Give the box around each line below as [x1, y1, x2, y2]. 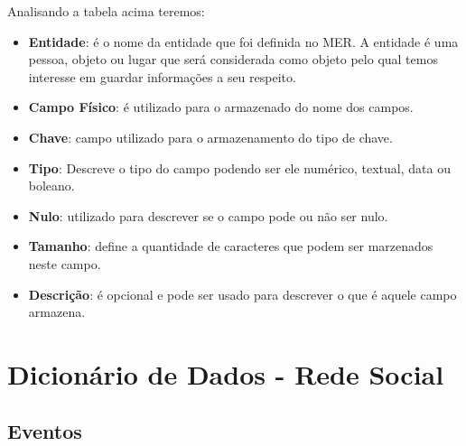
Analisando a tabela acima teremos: [7, 2, 205, 20]
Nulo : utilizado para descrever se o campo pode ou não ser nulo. [28, 206, 388, 225]
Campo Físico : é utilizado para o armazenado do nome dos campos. [28, 98, 414, 116]
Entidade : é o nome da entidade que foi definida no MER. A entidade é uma [28, 32, 459, 51]
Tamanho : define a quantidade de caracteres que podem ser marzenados [28, 237, 433, 256]
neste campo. [28, 254, 101, 273]
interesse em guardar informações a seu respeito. [28, 67, 296, 86]
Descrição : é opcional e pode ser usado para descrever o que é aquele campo [28, 284, 457, 303]
